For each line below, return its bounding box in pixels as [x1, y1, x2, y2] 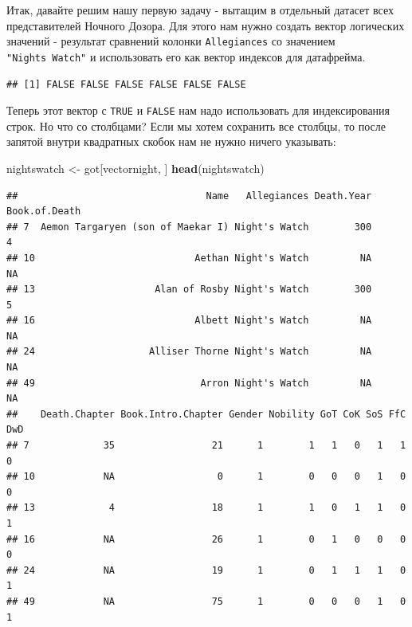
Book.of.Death [6, 206, 81, 217]
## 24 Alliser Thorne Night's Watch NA [6, 346, 372, 358]
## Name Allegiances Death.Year [6, 190, 372, 202]
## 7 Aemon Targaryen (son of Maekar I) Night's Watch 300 [6, 221, 372, 233]
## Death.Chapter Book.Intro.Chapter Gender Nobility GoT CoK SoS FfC [6, 408, 406, 420]
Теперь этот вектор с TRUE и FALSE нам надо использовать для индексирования [6, 102, 390, 119]
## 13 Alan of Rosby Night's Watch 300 [6, 284, 372, 296]
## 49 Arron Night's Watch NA [6, 377, 372, 389]
